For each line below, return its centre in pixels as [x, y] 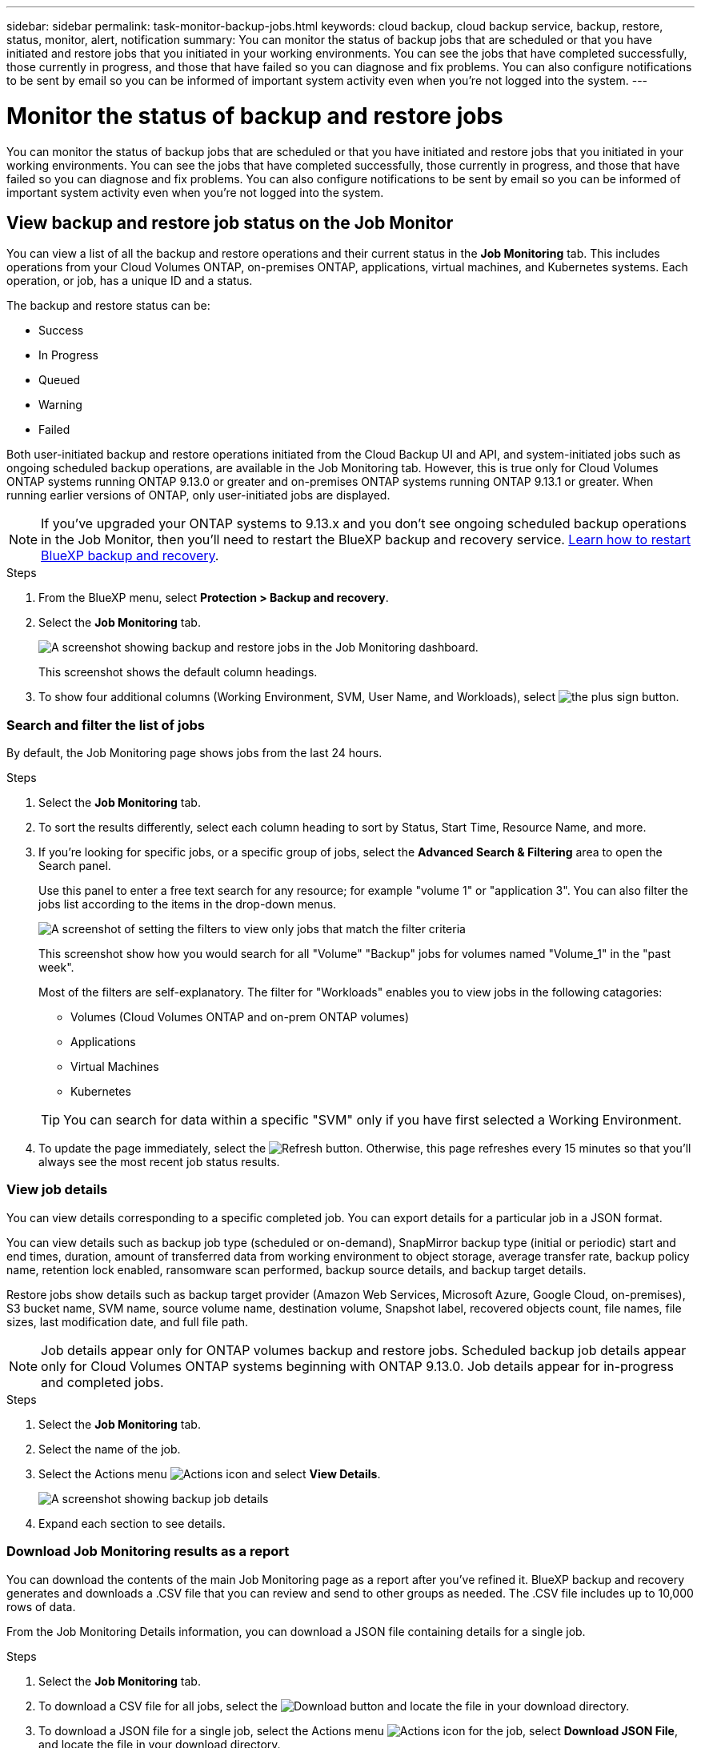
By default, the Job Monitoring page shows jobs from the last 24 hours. [194, 753]
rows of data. [41, 1606]
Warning [60, 405]
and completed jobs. [102, 1382]
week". [56, 968]
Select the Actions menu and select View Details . [210, 1473]
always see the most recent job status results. [159, 1162]
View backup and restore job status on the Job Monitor [230, 223]
